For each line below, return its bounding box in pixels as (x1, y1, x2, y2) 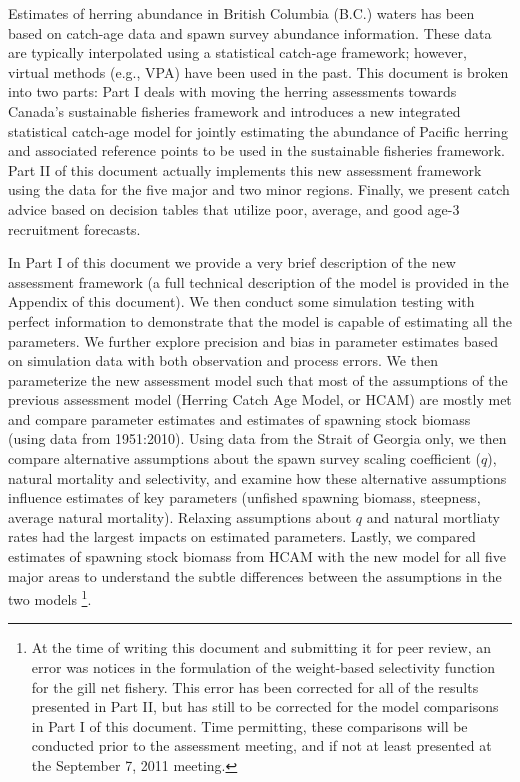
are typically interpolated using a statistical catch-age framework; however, (8, 42, 467, 63)
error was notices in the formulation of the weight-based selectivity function (31, 657, 496, 678)
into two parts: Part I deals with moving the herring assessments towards (8, 81, 457, 102)
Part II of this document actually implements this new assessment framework (8, 159, 482, 180)
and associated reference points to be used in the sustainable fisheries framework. (8, 140, 506, 161)
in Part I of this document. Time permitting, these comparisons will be (31, 715, 468, 736)
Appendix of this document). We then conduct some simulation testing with (8, 291, 475, 312)
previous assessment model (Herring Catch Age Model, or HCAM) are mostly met (8, 389, 512, 410)
